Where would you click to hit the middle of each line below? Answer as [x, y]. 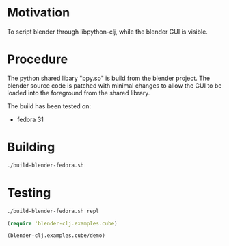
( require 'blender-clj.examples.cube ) [62, 223]
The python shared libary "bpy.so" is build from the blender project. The [109, 78]
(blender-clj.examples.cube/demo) [56, 236]
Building [31, 147]
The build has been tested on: [49, 106]
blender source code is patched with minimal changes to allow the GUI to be [114, 85]
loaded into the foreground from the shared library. [79, 93]
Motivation [39, 13]
